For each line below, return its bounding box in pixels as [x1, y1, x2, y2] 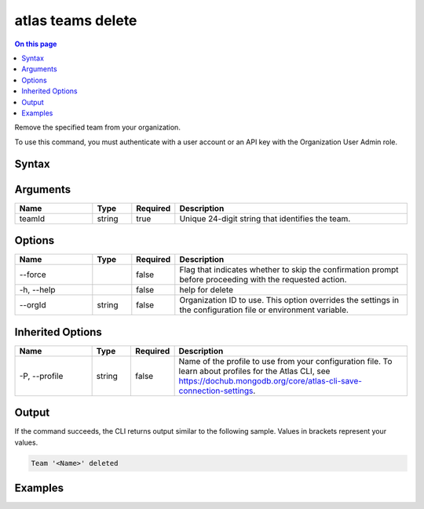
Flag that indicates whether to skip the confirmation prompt [179, 264, 400, 275]
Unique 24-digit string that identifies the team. [179, 213, 351, 224]
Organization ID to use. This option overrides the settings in [179, 295, 400, 306]
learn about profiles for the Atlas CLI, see [178, 365, 331, 376]
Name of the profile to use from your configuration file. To [178, 355, 393, 366]
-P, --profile [19, 370, 64, 381]
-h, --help [19, 285, 56, 296]
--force [19, 269, 46, 280]
